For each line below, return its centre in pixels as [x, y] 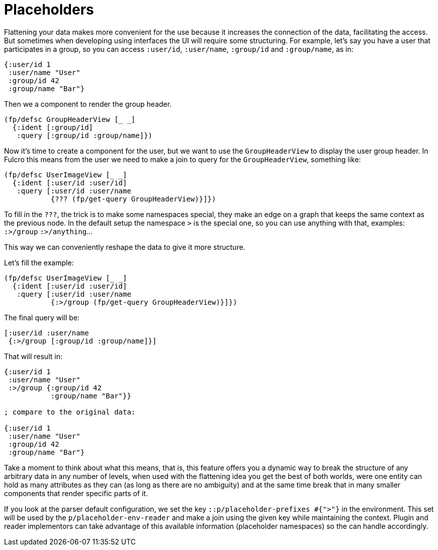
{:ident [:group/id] [53, 127]
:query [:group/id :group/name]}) [85, 135]
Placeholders [49, 10]
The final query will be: [42, 317]
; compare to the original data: [70, 412]
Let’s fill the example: [39, 262]
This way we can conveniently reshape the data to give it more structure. [125, 247]
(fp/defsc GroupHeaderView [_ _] [70, 119]
